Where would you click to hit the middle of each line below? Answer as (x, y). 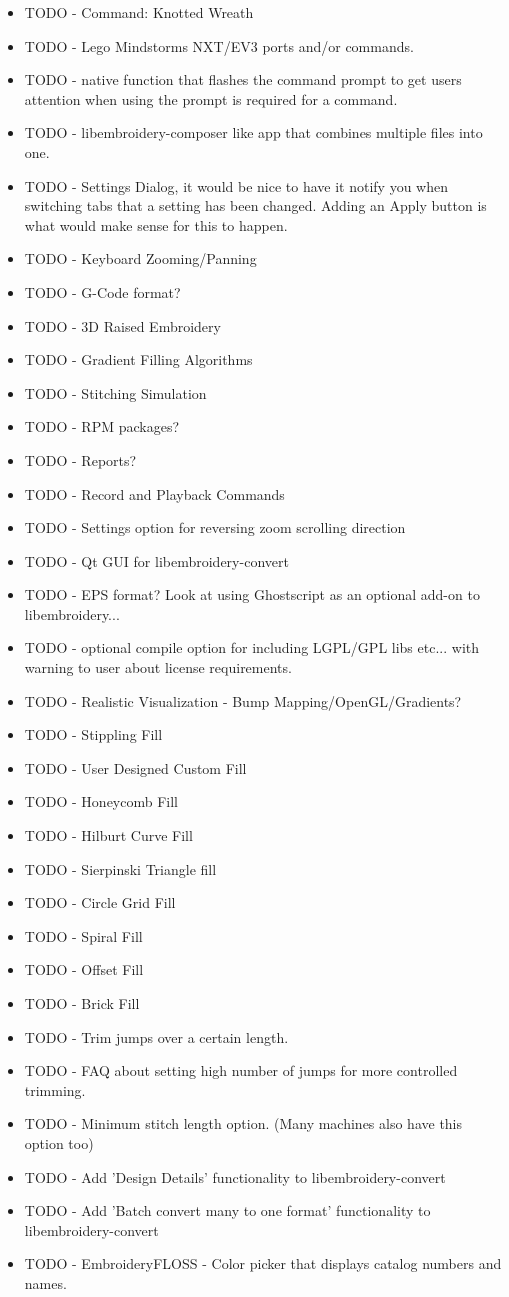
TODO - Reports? (80, 459)
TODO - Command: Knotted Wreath (139, 12)
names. (45, 1282)
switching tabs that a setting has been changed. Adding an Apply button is (255, 205)
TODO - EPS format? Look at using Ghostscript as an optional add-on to (252, 594)
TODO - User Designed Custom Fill (135, 767)
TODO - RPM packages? (102, 426)
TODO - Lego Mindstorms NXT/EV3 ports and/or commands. (219, 45)
